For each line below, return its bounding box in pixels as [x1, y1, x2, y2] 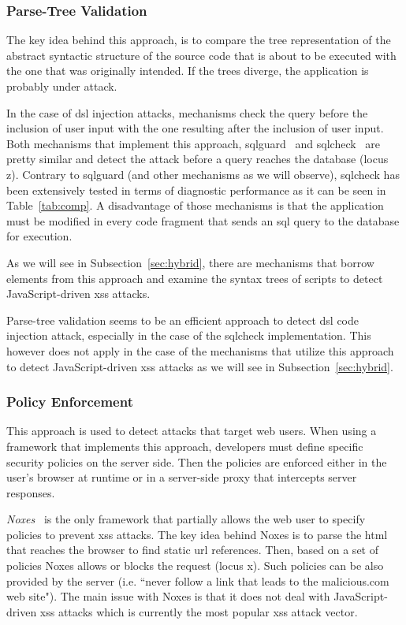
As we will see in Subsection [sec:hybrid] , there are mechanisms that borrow [6, 254, 374, 270]
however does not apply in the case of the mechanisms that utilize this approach [6, 342, 394, 359]
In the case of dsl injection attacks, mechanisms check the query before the [6, 104, 368, 121]
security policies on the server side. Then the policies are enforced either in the [6, 453, 387, 470]
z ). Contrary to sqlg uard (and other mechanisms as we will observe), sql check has [6, 166, 400, 182]
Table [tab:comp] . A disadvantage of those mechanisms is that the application [6, 197, 384, 214]
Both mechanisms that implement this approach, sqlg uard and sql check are [6, 135, 381, 151]
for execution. [6, 228, 73, 244]
